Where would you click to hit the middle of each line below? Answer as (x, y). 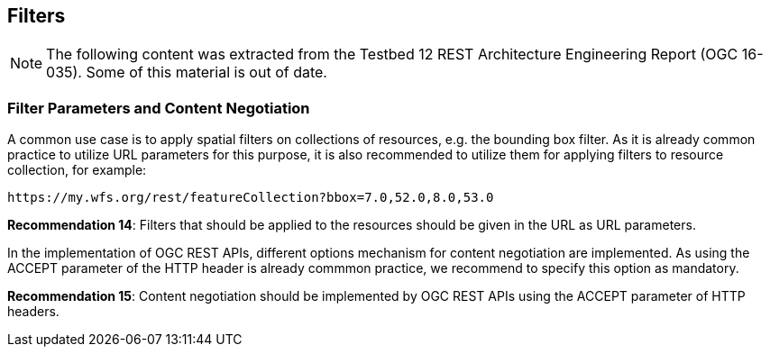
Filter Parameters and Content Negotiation (159, 108)
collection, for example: (77, 170)
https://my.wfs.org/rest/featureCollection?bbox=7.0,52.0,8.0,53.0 (251, 198)
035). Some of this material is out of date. (187, 73)
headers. (33, 312)
